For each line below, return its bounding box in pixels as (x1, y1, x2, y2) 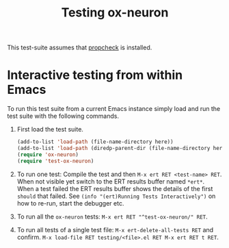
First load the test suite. (16, 125, 84, 134)
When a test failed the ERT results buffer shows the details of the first (16, 184, 213, 193)
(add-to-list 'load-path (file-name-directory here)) (16, 138, 174, 145)
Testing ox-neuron (61, 5, 169, 21)
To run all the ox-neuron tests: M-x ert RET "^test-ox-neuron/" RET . (16, 212, 208, 221)
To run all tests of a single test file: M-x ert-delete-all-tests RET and (16, 225, 214, 234)
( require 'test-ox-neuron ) (16, 158, 94, 164)
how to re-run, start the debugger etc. (16, 199, 124, 207)
